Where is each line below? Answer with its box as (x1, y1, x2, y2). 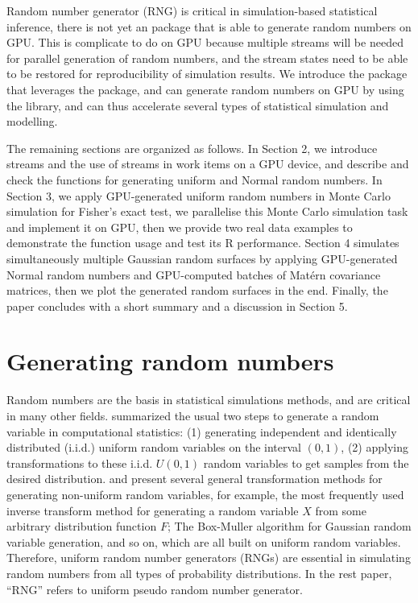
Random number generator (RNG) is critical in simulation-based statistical (6, 2, 378, 19)
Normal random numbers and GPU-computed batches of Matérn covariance (6, 266, 381, 283)
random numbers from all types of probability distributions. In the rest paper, (6, 564, 392, 581)
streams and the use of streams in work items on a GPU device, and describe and (6, 155, 409, 172)
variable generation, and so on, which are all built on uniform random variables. (6, 533, 401, 550)
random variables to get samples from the (203, 454, 409, 471)
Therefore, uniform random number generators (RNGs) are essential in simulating (6, 549, 411, 566)
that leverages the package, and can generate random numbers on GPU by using (6, 81, 404, 97)
